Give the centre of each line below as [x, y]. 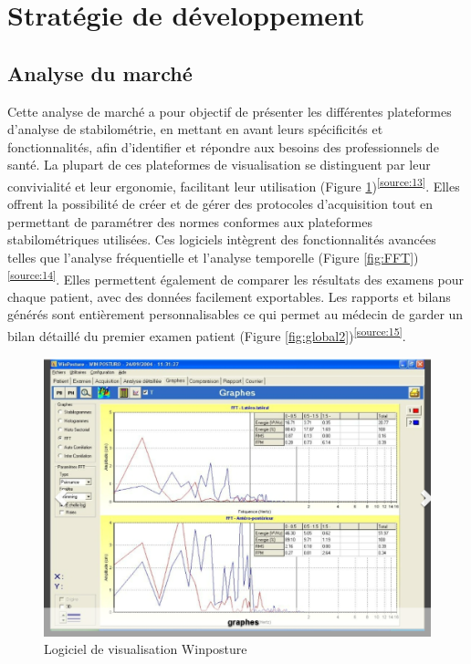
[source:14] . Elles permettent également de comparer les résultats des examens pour [236, 277]
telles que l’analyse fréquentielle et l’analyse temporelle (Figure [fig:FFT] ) [213, 257]
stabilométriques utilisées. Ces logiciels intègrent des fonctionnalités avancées [222, 239]
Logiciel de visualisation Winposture [146, 649]
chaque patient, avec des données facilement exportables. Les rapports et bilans [229, 296]
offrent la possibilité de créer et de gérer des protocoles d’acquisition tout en [220, 204]
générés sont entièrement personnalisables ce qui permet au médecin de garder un [235, 314]
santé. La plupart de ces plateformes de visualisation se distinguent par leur [219, 165]
